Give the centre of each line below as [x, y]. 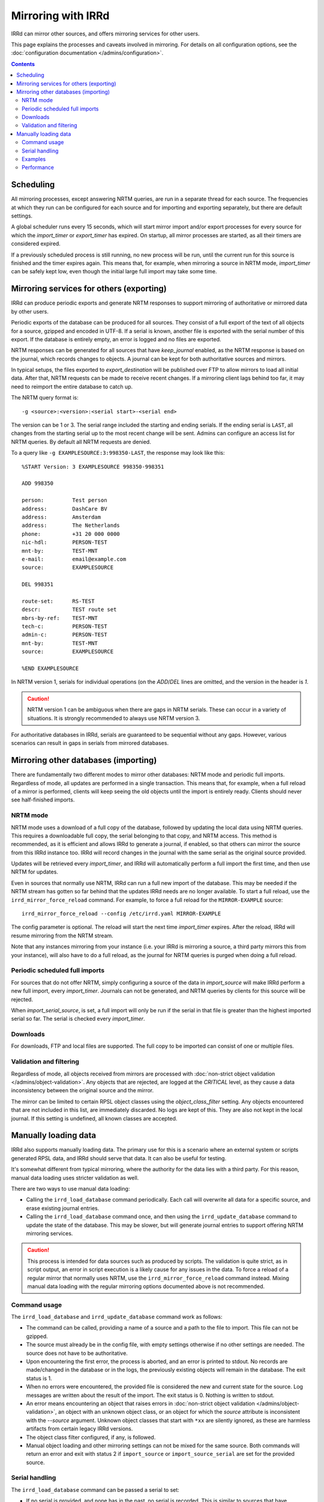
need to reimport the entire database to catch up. [72, 386]
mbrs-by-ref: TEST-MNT [60, 618]
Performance [38, 168]
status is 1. [39, 1378]
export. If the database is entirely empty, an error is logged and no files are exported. [116, 339]
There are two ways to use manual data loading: [70, 1189]
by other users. [30, 311]
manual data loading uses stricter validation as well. [75, 1178]
